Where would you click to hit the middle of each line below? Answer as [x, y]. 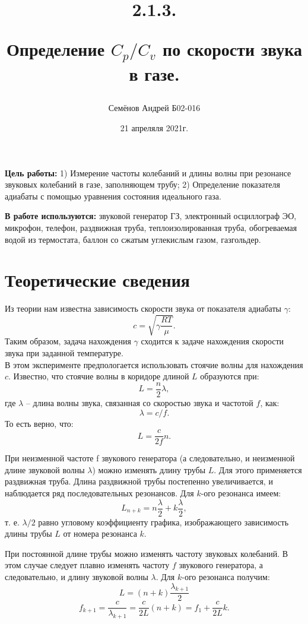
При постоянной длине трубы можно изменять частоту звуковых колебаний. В [147, 553]
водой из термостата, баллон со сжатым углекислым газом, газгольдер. [133, 239]
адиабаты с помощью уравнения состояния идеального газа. [113, 196]
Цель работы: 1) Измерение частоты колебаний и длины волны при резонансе [148, 172]
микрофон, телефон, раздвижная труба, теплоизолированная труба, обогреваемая [151, 228]
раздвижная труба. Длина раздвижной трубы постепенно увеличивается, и [139, 481]
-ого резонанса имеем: [241, 492]
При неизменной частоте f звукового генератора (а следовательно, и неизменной [150, 458]
